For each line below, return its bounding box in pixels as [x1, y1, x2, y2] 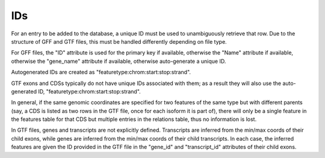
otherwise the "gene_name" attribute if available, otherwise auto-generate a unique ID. [11, 57, 226, 65]
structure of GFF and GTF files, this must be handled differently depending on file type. [11, 38, 227, 45]
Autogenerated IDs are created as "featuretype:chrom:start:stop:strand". [11, 69, 191, 76]
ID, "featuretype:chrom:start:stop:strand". [38, 87, 141, 95]
